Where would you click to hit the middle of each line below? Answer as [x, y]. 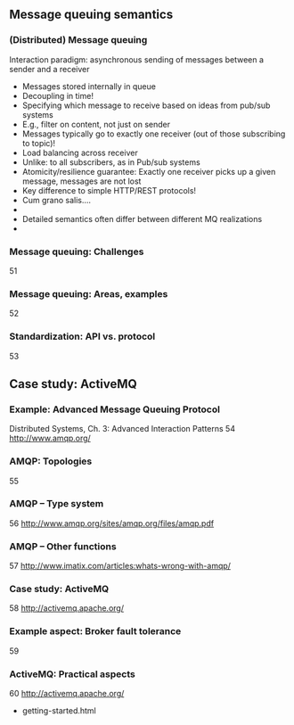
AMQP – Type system [57, 504]
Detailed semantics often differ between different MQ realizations [142, 218]
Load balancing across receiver [80, 152]
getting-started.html [59, 711]
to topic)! [39, 143]
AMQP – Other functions [63, 546]
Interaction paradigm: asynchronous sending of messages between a [137, 59]
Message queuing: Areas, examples [89, 293]
